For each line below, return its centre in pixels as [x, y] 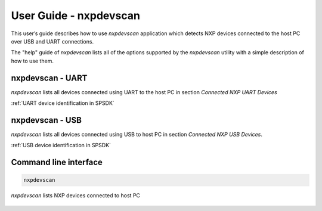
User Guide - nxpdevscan [75, 15]
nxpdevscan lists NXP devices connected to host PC [75, 196]
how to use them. [32, 61]
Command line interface [57, 162]
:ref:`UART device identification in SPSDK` [63, 103]
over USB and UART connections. [52, 41]
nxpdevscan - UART [49, 78]
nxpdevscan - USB [46, 120]
